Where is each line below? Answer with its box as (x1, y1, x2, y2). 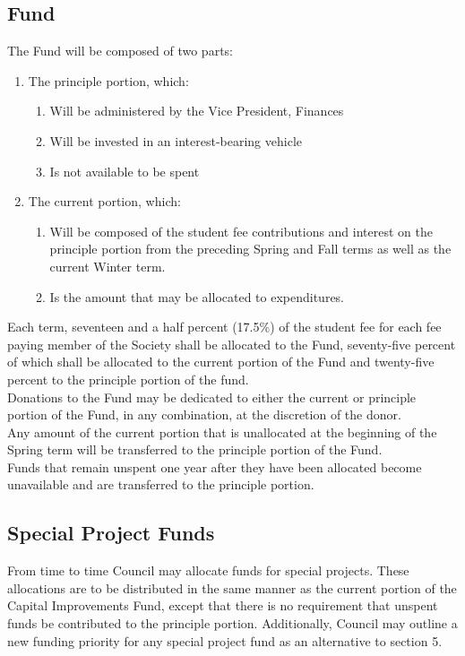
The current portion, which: (28, 192, 181, 211)
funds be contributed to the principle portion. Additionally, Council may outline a (7, 614, 458, 633)
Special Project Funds (7, 519, 215, 547)
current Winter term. (49, 256, 166, 275)
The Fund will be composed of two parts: (7, 41, 233, 60)
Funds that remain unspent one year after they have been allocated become (7, 457, 422, 476)
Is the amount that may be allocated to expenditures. (49, 287, 345, 306)
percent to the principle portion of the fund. (7, 369, 249, 388)
